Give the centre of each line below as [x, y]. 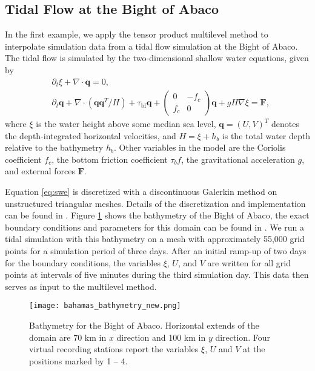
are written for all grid [249, 262]
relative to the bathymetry [54, 147]
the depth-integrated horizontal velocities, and [91, 135]
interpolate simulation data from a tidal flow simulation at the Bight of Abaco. [151, 46]
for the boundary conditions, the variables [83, 262]
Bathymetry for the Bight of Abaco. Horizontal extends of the [144, 325]
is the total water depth [266, 135]
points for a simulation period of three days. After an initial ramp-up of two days [156, 251]
